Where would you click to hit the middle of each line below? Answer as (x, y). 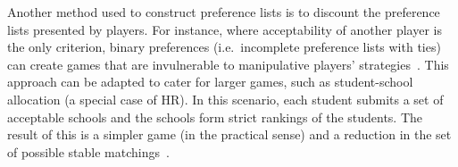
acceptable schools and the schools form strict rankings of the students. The (215, 117)
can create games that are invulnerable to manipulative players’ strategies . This (228, 64)
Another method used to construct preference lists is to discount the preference (224, 12)
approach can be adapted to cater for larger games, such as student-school (210, 82)
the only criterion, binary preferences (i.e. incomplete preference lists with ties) (224, 47)
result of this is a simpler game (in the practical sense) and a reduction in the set (229, 134)
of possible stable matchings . (88, 151)
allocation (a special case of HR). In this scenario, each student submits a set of (225, 99)
